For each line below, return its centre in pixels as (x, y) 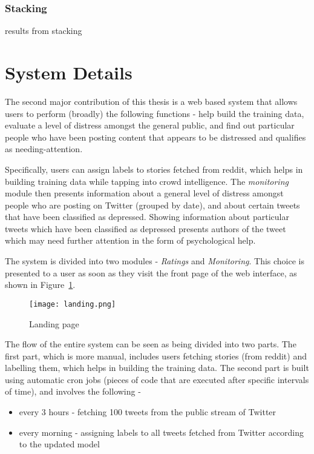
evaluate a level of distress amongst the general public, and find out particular (150, 125)
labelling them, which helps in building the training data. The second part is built (157, 368)
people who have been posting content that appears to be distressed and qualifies (155, 137)
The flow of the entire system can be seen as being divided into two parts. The (151, 344)
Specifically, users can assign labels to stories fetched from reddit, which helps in (154, 169)
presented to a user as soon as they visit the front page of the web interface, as (151, 272)
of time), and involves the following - (73, 391)
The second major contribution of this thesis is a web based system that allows (151, 101)
